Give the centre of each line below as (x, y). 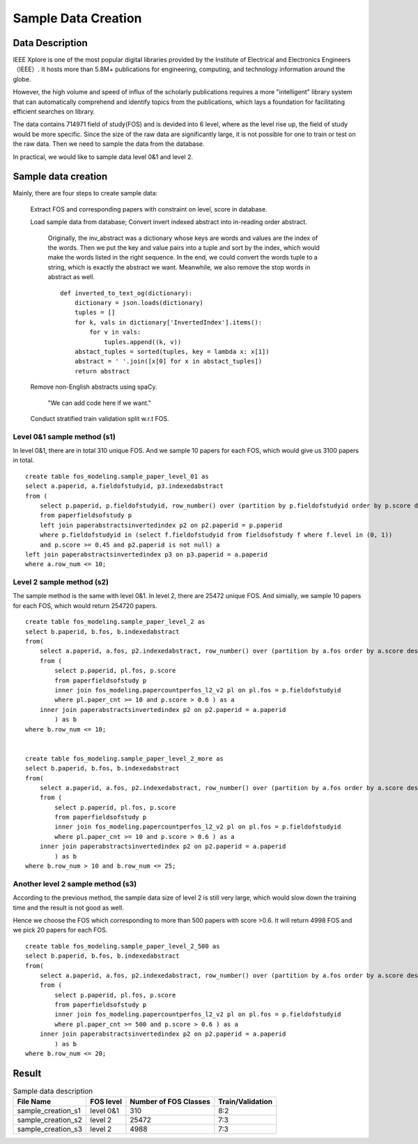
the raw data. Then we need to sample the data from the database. (109, 144)
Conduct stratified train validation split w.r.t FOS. (100, 418)
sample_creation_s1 (49, 1111)
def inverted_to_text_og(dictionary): (126, 293)
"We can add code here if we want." (99, 403)
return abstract (102, 371)
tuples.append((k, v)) (143, 342)
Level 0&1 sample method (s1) (64, 436)
